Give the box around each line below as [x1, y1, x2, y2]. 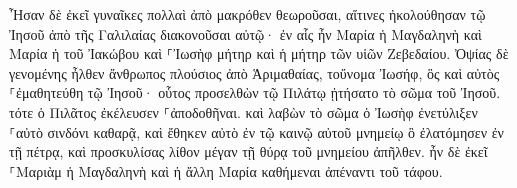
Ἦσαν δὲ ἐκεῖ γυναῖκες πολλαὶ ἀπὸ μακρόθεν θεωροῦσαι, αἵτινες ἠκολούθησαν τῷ [9, 4, 486, 24]
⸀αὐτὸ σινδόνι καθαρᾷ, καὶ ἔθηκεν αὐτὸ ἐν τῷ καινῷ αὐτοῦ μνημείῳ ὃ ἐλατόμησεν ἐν [9, 121, 504, 142]
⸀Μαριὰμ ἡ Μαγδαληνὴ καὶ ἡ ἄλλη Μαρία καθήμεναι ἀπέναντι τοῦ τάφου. [9, 160, 443, 181]
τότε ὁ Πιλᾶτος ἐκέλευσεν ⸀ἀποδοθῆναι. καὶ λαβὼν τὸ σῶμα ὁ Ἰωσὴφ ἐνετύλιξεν [9, 101, 478, 122]
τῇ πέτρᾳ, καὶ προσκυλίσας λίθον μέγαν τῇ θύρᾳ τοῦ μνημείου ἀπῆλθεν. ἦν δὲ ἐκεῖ [9, 141, 488, 162]
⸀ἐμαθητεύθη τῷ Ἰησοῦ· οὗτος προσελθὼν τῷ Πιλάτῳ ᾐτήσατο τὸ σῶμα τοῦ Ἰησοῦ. [9, 82, 501, 103]
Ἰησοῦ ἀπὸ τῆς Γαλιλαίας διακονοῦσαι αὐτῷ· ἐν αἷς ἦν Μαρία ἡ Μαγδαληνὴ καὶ [9, 23, 482, 44]
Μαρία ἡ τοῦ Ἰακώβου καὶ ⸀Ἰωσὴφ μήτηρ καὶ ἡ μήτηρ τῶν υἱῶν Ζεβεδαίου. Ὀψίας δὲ [9, 43, 509, 64]
